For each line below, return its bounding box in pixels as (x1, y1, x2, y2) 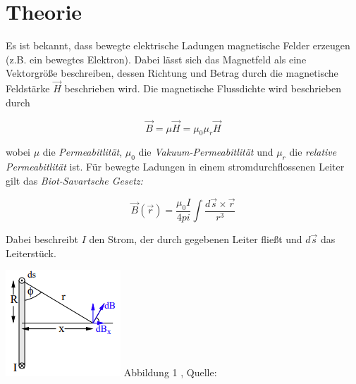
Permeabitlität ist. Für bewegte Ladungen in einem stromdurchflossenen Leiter (6, 159, 345, 174)
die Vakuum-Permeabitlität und (138, 144, 274, 159)
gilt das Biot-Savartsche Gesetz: (6, 173, 143, 187)
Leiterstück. (6, 245, 56, 260)
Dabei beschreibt (6, 232, 78, 246)
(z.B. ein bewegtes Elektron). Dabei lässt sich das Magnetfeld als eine (6, 51, 307, 66)
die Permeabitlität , (42, 144, 123, 159)
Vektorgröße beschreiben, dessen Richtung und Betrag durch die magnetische (6, 66, 338, 80)
